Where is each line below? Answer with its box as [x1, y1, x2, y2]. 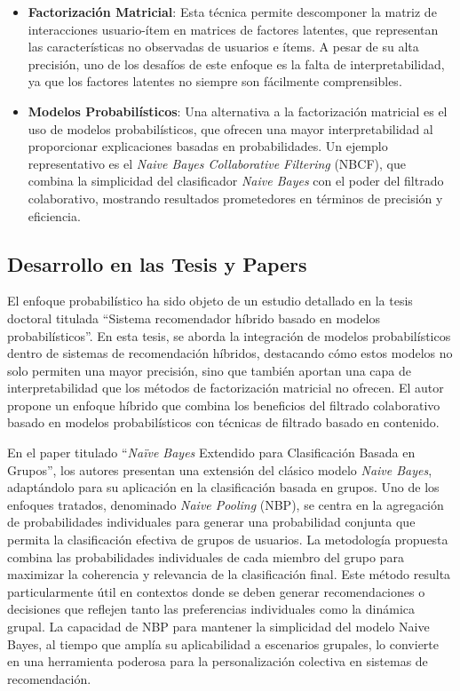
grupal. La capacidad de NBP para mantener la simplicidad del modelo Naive [7, 617, 430, 636]
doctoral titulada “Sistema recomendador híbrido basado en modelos [7, 308, 381, 327]
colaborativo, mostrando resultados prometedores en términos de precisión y [28, 188, 443, 207]
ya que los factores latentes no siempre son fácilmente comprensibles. [28, 72, 402, 91]
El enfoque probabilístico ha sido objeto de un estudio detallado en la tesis [7, 291, 413, 310]
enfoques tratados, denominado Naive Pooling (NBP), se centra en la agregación [7, 495, 444, 513]
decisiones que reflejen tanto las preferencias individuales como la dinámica [7, 600, 415, 618]
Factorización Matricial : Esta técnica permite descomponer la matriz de [28, 3, 437, 20]
